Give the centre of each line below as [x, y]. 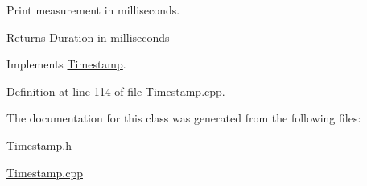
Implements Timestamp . [66, 64]
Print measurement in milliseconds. [93, 10]
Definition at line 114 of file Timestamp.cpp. [116, 91]
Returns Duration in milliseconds [88, 37]
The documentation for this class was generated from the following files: [184, 118]
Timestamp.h [39, 145]
